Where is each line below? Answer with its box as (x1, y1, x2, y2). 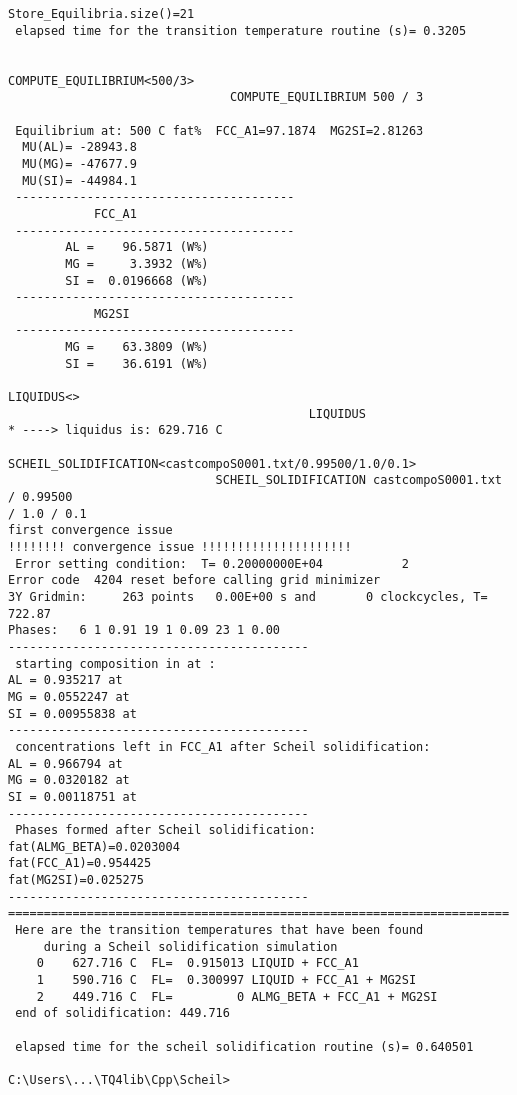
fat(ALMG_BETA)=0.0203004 (8, 839, 180, 854)
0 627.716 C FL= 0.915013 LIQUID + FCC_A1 (36, 956, 359, 971)
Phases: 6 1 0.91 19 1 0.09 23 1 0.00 (8, 623, 281, 638)
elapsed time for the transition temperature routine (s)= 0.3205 (15, 23, 467, 38)
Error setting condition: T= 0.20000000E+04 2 (15, 556, 409, 571)
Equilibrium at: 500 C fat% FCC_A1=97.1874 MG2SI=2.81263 (15, 123, 424, 138)
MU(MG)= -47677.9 (22, 156, 137, 171)
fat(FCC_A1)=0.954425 (8, 856, 152, 871)
